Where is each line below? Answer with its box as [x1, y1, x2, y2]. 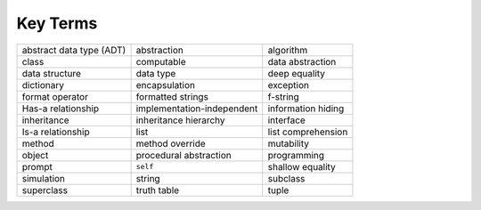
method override [135, 137, 207, 149]
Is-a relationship [21, 125, 90, 138]
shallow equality [267, 160, 336, 173]
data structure [21, 67, 82, 79]
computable [135, 55, 186, 68]
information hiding [267, 102, 345, 115]
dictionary [21, 78, 64, 91]
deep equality [267, 67, 325, 79]
